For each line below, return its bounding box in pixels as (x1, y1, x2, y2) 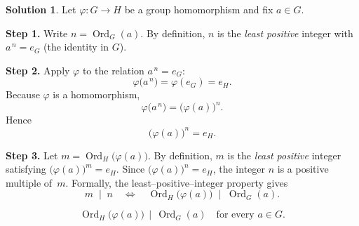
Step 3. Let (6, 147, 58, 162)
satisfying (6, 161, 46, 176)
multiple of (6, 175, 53, 190)
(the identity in (43, 39, 109, 54)
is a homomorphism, (53, 87, 140, 102)
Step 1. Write (6, 25, 68, 40)
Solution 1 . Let (6, 2, 76, 16)
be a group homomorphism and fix (124, 2, 273, 16)
